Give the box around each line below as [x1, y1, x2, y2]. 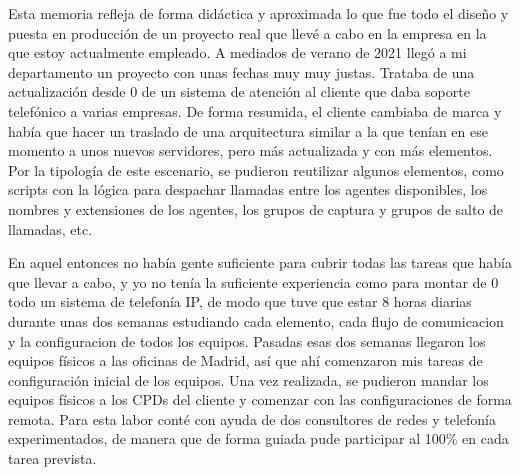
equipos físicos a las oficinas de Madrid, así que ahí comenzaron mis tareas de [8, 350, 483, 371]
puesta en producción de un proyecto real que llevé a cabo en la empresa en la [8, 22, 487, 43]
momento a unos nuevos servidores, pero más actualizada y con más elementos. [8, 140, 493, 161]
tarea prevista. [8, 448, 97, 469]
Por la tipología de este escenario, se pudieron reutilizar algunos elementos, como [8, 159, 504, 180]
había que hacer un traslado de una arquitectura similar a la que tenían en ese [8, 120, 488, 141]
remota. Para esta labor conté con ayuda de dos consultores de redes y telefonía [8, 408, 497, 429]
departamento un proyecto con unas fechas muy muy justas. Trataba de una [8, 61, 475, 82]
